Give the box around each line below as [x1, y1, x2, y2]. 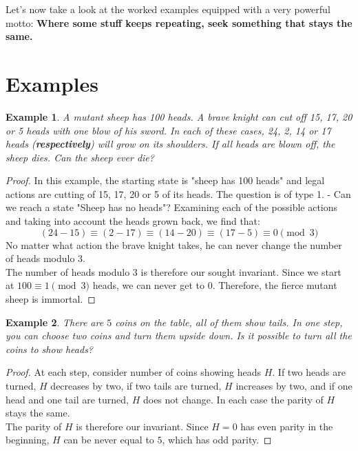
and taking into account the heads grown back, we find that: [6, 214, 260, 228]
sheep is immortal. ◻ [6, 292, 96, 306]
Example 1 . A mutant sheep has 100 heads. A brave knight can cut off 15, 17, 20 [6, 109, 352, 123]
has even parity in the [240, 419, 333, 433]
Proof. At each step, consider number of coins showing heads [6, 365, 261, 379]
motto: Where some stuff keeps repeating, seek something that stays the [6, 15, 352, 30]
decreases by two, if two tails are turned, [50, 379, 222, 392]
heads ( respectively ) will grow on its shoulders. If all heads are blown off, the [6, 137, 335, 151]
